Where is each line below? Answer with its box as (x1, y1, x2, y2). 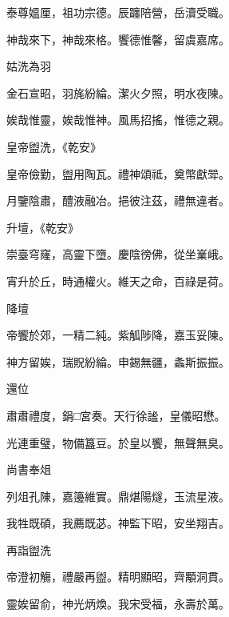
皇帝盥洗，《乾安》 (6, 138, 101, 154)
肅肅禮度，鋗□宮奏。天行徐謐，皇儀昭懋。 (6, 407, 226, 423)
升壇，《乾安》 (6, 218, 79, 235)
